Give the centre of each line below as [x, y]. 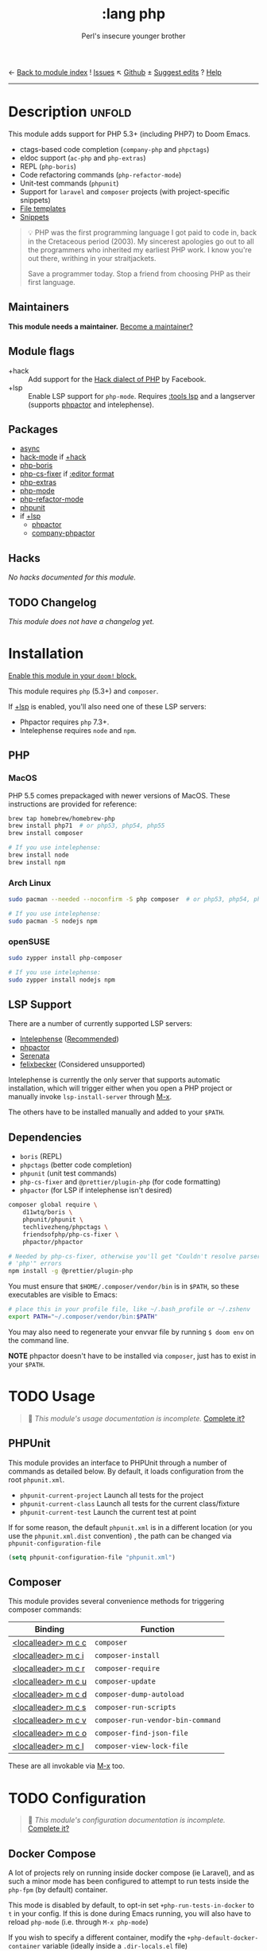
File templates [43, 209]
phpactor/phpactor [53, 1242]
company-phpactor [63, 533]
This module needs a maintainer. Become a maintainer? [101, 326]
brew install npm [37, 862]
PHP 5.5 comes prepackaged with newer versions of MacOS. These [119, 795]
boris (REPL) [41, 1157]
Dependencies [45, 1137]
